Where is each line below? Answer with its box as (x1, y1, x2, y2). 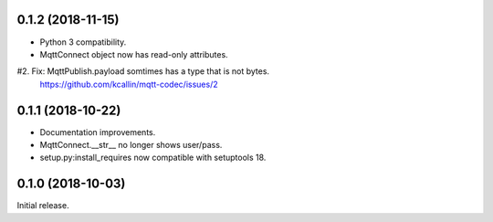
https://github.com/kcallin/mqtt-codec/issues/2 (39, 79, 218, 90)
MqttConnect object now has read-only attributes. (39, 48, 228, 59)
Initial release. (16, 200, 69, 211)
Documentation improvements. (39, 126, 156, 137)
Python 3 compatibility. (39, 37, 127, 48)
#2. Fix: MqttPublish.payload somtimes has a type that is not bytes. (16, 66, 269, 77)
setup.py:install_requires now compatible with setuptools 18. (39, 152, 267, 164)
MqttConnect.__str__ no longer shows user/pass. (39, 139, 223, 150)
